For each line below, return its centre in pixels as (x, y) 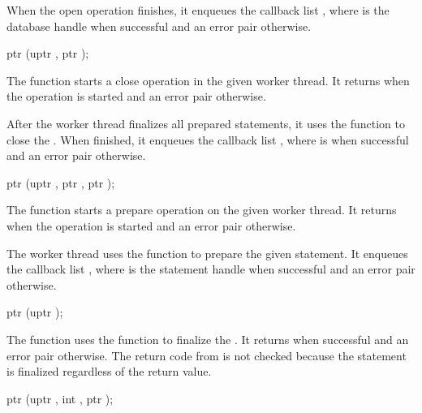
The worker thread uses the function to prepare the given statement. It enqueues (207, 253)
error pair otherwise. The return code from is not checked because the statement (207, 355)
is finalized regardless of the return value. (109, 371)
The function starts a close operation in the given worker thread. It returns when (208, 80)
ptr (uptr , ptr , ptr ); (61, 182)
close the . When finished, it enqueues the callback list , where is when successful (208, 139)
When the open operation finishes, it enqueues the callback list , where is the (198, 10)
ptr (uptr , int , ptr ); (60, 398)
